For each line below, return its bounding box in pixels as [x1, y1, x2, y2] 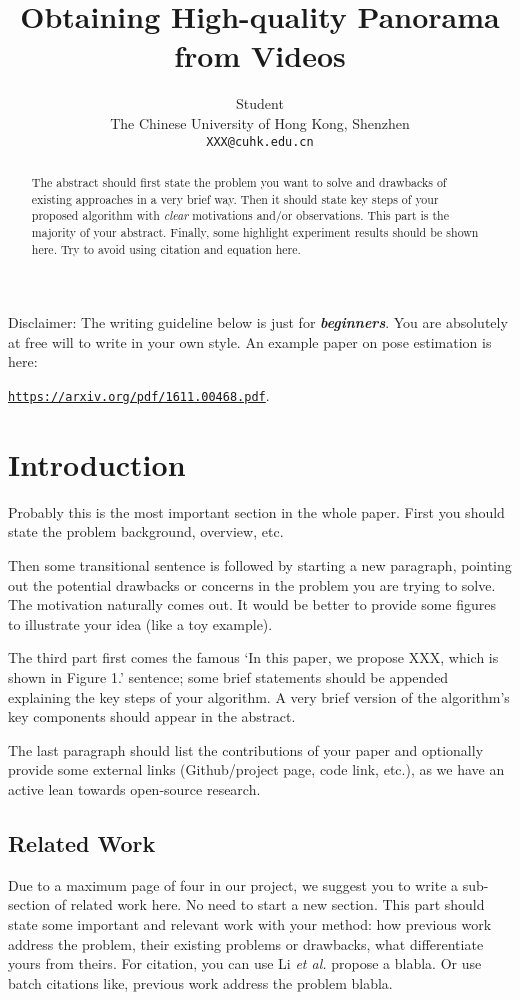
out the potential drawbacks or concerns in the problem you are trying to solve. [8, 574, 496, 595]
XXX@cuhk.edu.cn [206, 134, 314, 149]
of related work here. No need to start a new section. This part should [54, 894, 485, 915]
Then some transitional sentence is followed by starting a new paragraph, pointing [8, 554, 512, 575]
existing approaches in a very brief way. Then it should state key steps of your [31, 190, 439, 207]
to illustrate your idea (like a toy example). [8, 613, 273, 634]
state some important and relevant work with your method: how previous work [8, 913, 492, 934]
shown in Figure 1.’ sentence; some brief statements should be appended [8, 666, 449, 687]
